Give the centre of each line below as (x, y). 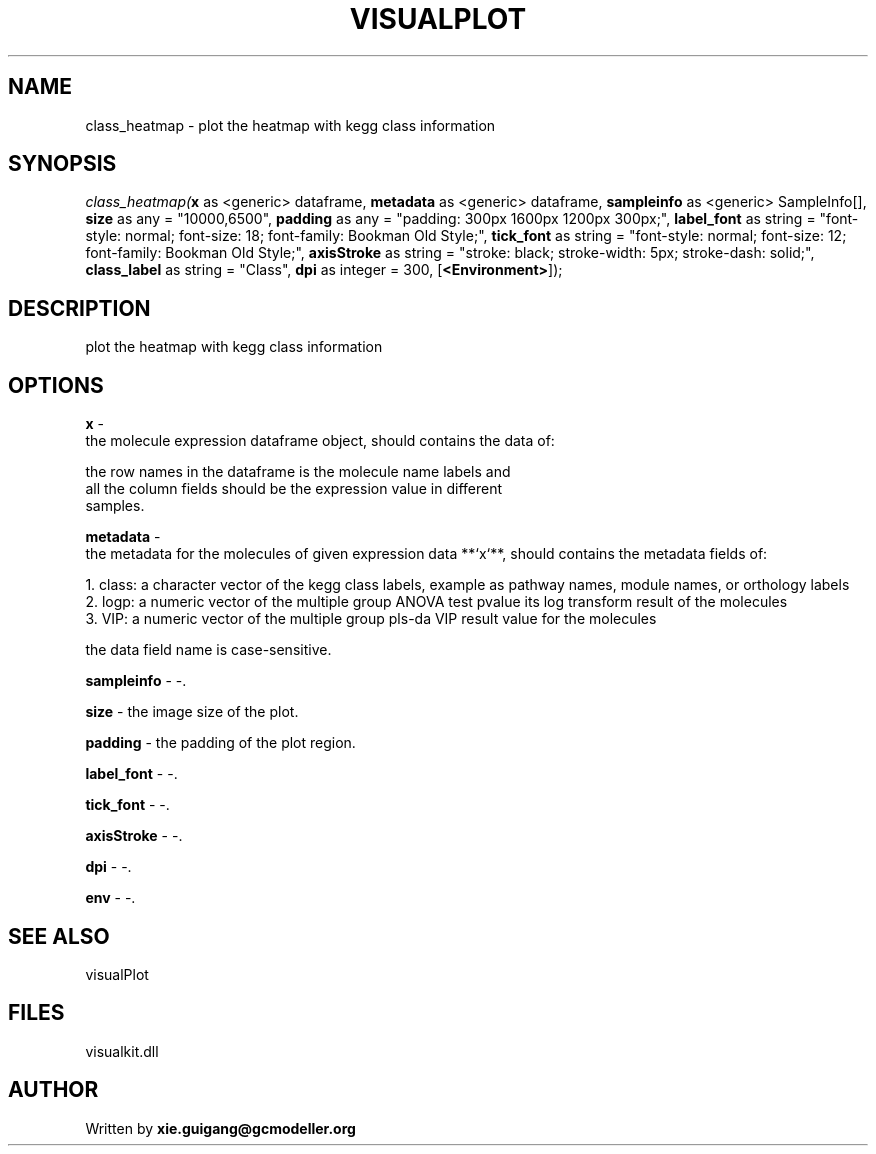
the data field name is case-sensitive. (208, 650)
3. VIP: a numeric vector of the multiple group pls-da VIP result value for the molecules (371, 619)
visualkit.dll (122, 1051)
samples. (115, 506)
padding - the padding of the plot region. (220, 743)
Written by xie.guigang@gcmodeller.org (220, 1128)
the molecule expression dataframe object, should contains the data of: (320, 441)
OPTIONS (56, 385)
